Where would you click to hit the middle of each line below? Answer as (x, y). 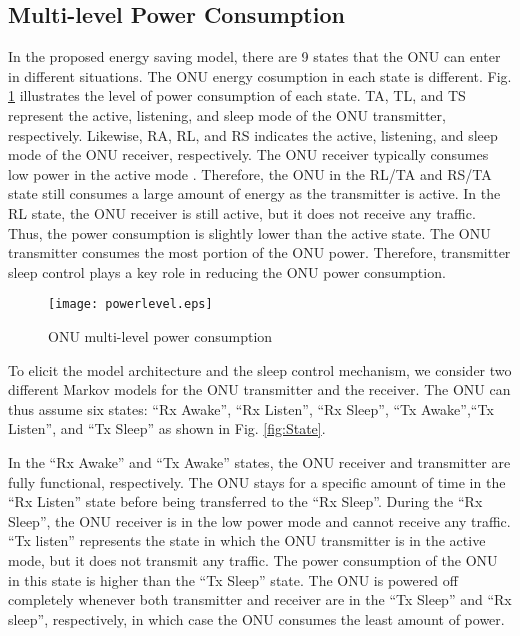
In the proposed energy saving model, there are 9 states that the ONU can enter (254, 56)
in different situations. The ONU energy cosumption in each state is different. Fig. (260, 75)
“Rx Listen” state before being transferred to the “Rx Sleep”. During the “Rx (245, 501)
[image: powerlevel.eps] (130, 304)
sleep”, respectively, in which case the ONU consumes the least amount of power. (256, 618)
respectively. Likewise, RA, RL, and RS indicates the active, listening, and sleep (253, 134)
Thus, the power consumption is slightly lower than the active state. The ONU (249, 232)
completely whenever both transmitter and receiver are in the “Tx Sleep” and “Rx (260, 599)
